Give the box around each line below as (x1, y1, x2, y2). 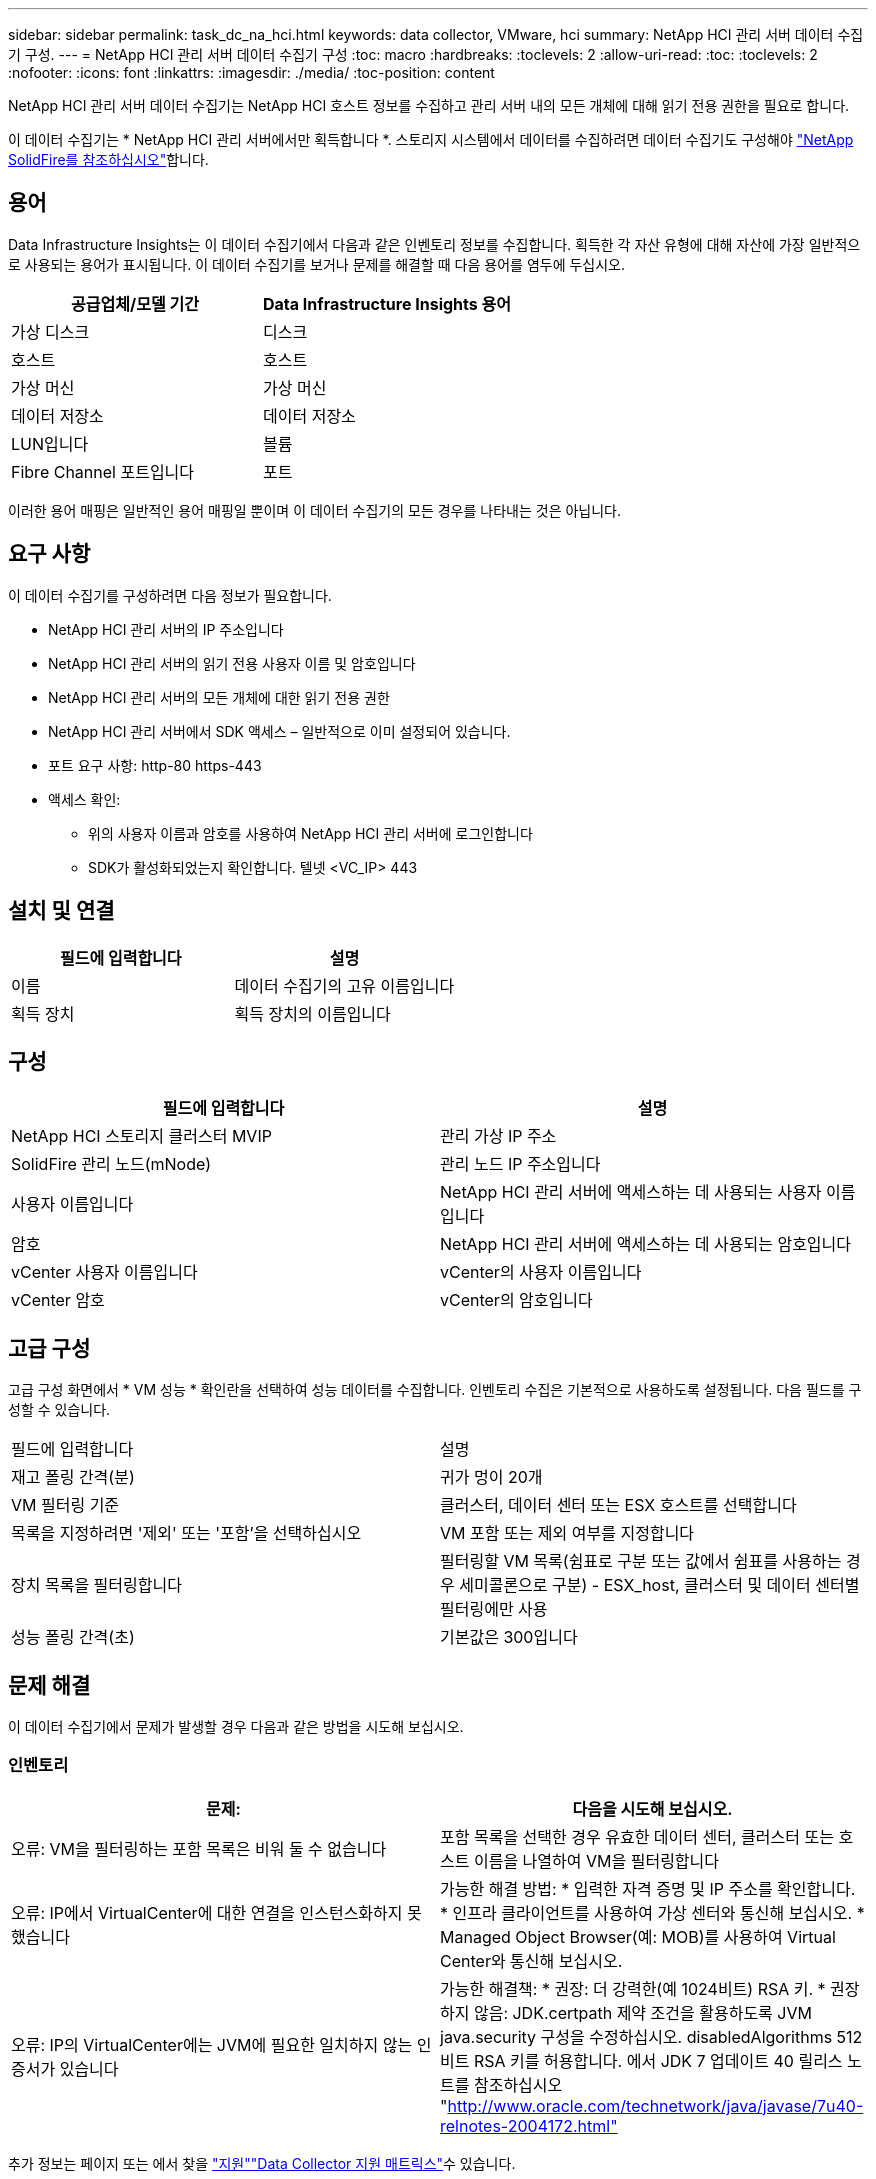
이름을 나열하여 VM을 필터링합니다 (473, 1850, 720, 1871)
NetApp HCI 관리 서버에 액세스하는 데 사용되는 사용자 (440, 1182, 822, 1203)
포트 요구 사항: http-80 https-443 (48, 756, 262, 774)
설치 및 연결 (8, 898, 115, 924)
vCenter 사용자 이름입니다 (11, 1262, 198, 1283)
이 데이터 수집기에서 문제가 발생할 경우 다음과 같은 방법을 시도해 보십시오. (8, 1718, 464, 1736)
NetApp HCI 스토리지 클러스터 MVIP (11, 1126, 272, 1147)
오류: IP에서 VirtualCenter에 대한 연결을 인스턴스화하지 (11, 1902, 403, 1923)
